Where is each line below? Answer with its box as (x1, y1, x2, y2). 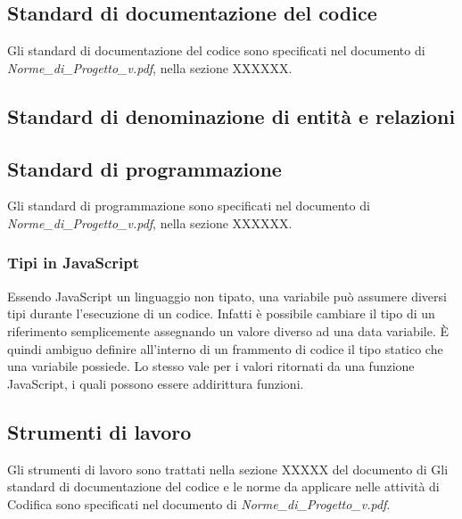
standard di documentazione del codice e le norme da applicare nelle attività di (7, 477, 440, 496)
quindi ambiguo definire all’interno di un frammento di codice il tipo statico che (7, 339, 443, 358)
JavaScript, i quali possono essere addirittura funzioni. (7, 374, 304, 392)
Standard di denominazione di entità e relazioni (7, 102, 456, 129)
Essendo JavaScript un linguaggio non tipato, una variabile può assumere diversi (7, 286, 447, 305)
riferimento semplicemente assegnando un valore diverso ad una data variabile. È (7, 321, 449, 340)
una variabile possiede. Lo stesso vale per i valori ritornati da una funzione (7, 357, 415, 375)
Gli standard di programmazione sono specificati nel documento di (7, 196, 370, 215)
